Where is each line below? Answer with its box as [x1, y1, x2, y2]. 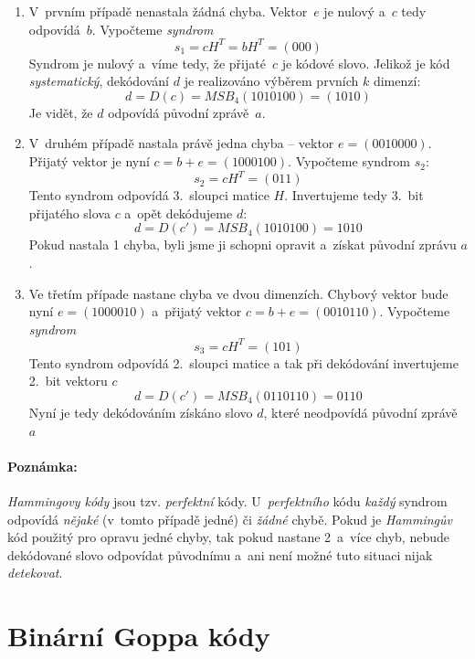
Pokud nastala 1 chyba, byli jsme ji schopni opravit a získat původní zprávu [28, 235, 457, 254]
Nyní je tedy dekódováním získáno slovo [28, 403, 253, 421]
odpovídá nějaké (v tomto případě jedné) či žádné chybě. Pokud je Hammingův [7, 509, 452, 528]
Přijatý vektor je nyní [28, 152, 150, 171]
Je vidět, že [28, 102, 93, 122]
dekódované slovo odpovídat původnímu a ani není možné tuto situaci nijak [7, 545, 433, 564]
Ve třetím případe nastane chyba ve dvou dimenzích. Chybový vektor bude [28, 283, 449, 303]
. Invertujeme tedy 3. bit [284, 186, 424, 205]
